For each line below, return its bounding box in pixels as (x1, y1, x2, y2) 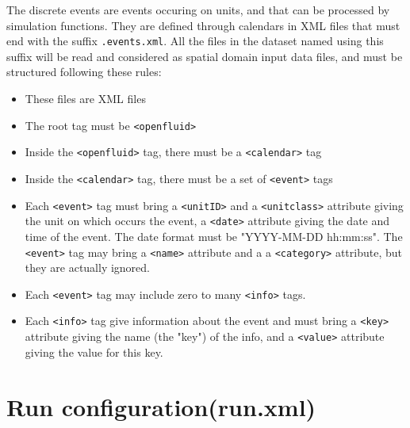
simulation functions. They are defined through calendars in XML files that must (6, 17, 400, 33)
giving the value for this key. (25, 343, 163, 360)
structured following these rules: (6, 63, 162, 80)
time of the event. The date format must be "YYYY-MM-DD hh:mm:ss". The (25, 227, 403, 244)
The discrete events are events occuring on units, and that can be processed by (6, 2, 390, 17)
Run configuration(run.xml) (6, 390, 316, 422)
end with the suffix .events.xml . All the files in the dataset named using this (6, 32, 384, 49)
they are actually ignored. (25, 259, 151, 276)
